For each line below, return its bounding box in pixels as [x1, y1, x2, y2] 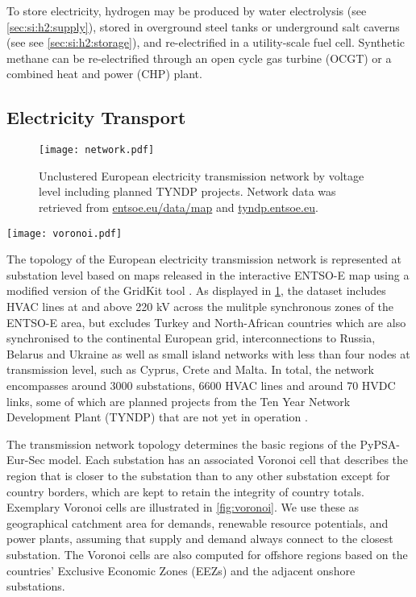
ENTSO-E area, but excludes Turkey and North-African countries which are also [6, 313, 406, 330]
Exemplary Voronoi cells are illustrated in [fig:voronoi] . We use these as [6, 499, 360, 516]
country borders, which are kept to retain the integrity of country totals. [6, 483, 364, 500]
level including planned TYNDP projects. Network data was [39, 183, 336, 200]
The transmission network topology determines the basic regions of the [6, 435, 356, 452]
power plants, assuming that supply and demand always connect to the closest [6, 530, 393, 547]
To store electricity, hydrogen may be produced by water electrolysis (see [6, 2, 367, 19]
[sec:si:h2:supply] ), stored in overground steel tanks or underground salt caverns [6, 18, 400, 35]
